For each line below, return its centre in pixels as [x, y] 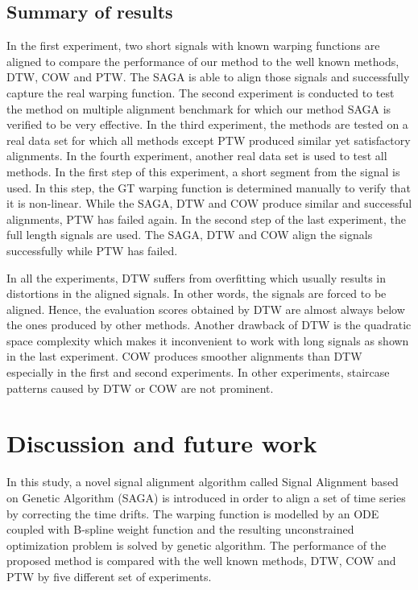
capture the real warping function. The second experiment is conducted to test [201, 92]
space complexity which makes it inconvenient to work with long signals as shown [208, 340]
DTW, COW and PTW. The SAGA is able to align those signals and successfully [208, 77]
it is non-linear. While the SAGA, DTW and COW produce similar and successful [209, 203]
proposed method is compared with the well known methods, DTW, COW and [201, 561]
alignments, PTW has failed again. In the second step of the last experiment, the [207, 219]
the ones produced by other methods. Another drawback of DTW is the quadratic [209, 325]
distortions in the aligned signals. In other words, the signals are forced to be [197, 293]
